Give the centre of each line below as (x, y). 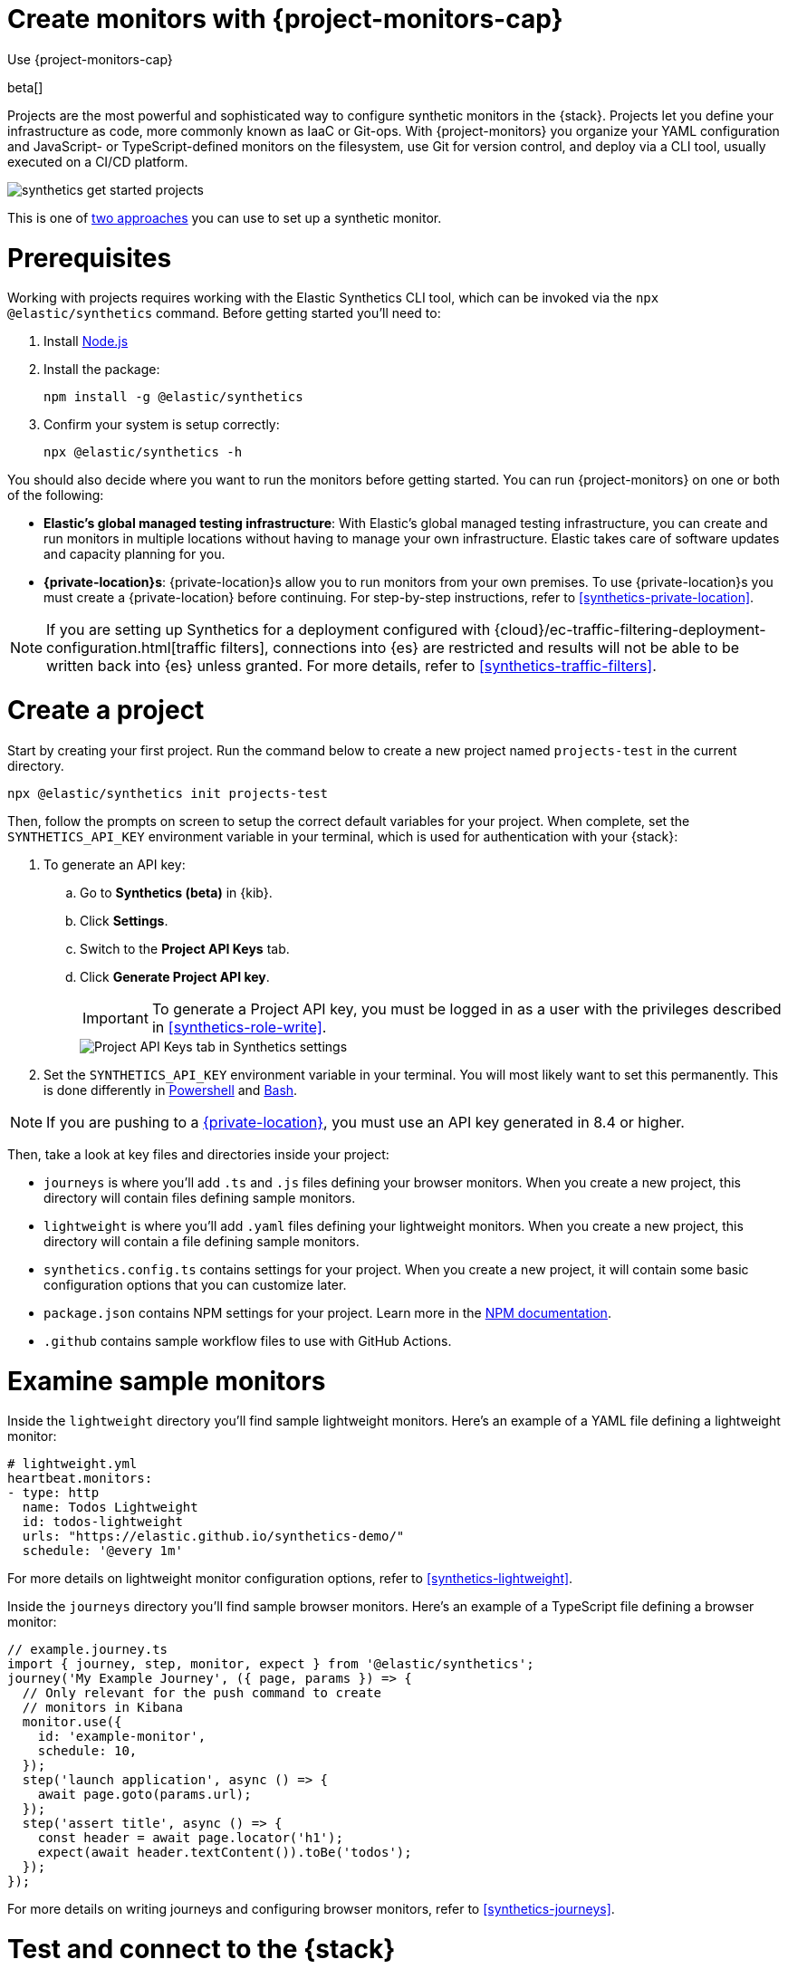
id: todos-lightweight (102, 1522)
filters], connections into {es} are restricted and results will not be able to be (480, 648)
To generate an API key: (115, 864)
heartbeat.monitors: (80, 1479)
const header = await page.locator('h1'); (190, 1838)
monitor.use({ (72, 1722)
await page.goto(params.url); (144, 1795)
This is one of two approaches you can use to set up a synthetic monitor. (225, 217)
